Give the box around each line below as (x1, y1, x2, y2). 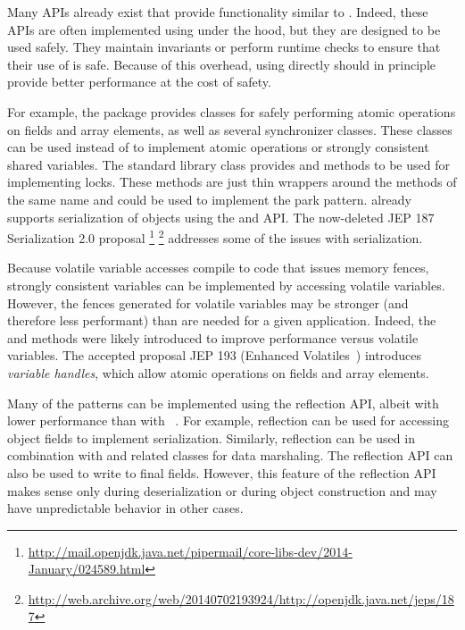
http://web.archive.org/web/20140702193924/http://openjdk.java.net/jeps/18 (28, 589, 454, 608)
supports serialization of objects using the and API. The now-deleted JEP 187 (7, 207, 435, 226)
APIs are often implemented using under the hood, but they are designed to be (7, 20, 441, 38)
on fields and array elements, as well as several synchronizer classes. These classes (7, 120, 453, 139)
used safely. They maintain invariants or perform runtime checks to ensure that (7, 38, 441, 56)
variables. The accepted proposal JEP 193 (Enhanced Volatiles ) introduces (7, 346, 422, 365)
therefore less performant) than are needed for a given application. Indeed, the (7, 311, 436, 330)
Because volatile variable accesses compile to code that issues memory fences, (7, 258, 429, 277)
